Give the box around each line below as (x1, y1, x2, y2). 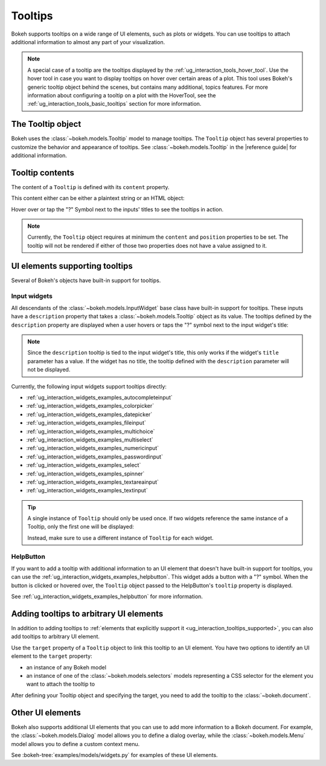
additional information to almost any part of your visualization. (11, 38, 165, 45)
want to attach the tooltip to (26, 680, 95, 688)
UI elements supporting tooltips (11, 260, 133, 271)
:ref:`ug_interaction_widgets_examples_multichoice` (26, 428, 155, 435)
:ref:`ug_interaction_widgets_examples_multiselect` (26, 436, 153, 443)
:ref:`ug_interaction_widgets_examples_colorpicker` (26, 402, 154, 410)
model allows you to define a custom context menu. (11, 740, 140, 747)
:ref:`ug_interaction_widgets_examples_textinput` (26, 487, 148, 494)
